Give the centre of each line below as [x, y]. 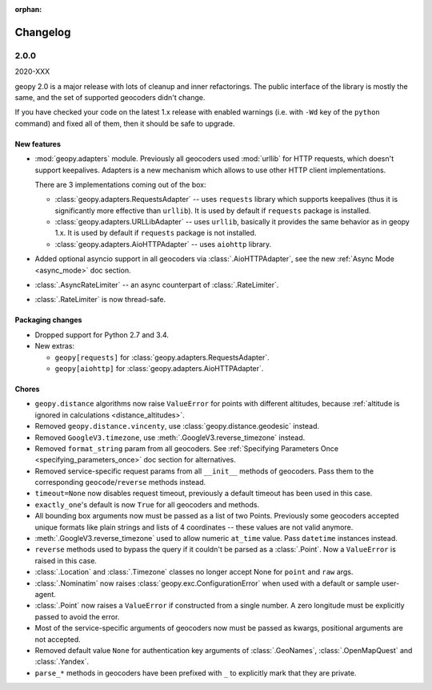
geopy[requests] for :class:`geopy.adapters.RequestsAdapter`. [162, 357]
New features [38, 143]
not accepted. [58, 639]
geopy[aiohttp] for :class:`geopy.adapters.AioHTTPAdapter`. [159, 368]
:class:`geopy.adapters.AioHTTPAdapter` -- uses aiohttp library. [163, 244]
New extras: [55, 346]
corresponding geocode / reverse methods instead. [120, 482]
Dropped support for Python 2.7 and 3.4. [102, 335]
